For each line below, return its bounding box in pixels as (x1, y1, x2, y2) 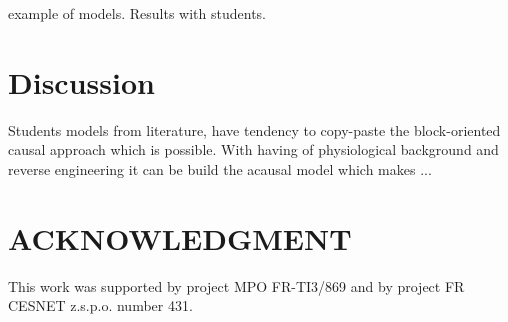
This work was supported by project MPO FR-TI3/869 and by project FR (8, 275, 465, 296)
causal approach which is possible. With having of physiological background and (8, 139, 499, 160)
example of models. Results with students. (8, 3, 267, 23)
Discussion (8, 61, 155, 102)
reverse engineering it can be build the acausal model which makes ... (8, 158, 432, 179)
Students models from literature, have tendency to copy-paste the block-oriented (8, 119, 501, 140)
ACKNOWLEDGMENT (8, 217, 352, 258)
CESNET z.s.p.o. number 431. (8, 295, 193, 316)
